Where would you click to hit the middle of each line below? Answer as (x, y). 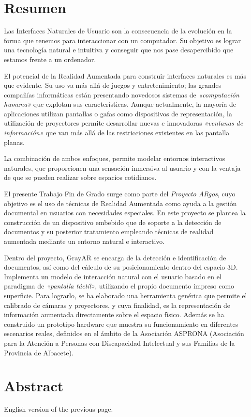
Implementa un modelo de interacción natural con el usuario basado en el (113, 276)
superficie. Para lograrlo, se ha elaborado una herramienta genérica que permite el (125, 295)
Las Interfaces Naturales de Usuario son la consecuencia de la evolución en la (118, 31)
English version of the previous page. (59, 409)
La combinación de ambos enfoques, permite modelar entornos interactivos (115, 158)
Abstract (34, 386)
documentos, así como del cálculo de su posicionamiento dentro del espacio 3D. (121, 267)
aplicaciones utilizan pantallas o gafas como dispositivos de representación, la (118, 113)
